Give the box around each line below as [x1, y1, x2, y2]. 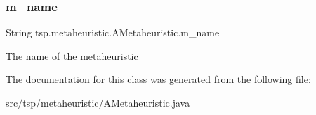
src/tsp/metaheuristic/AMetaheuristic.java [6, 95, 190, 109]
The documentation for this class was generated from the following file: [6, 72, 311, 86]
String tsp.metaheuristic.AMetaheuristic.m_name [6, 25, 220, 40]
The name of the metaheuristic [6, 48, 138, 63]
